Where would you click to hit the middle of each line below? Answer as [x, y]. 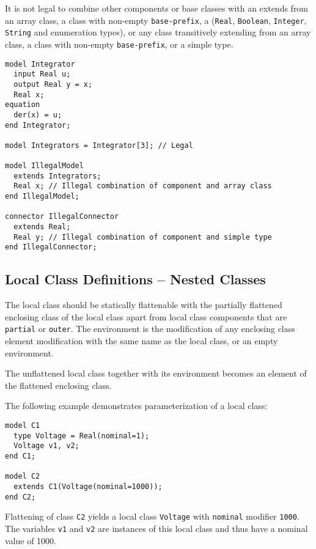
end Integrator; [38, 125]
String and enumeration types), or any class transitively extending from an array [158, 32]
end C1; [20, 456]
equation [23, 105]
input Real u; [42, 74]
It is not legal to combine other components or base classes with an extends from [157, 8]
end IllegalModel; [42, 197]
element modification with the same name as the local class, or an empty [141, 341]
